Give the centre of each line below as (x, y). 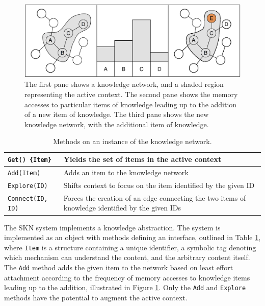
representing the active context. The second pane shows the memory (131, 94)
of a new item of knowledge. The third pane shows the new (117, 114)
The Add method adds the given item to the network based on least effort (119, 267)
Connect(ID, (28, 198)
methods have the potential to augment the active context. (96, 297)
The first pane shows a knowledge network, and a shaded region (124, 84)
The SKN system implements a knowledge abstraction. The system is (112, 227)
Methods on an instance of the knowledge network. (132, 141)
